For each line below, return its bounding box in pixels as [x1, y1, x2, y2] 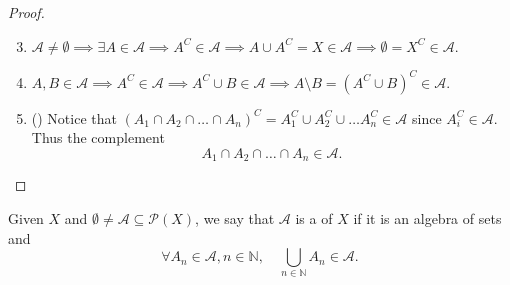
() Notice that [31, 107, 117, 128]
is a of [295, 207, 333, 228]
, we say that [195, 207, 275, 228]
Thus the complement [31, 127, 165, 148]
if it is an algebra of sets [353, 207, 502, 228]
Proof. [8, 2, 45, 22]
